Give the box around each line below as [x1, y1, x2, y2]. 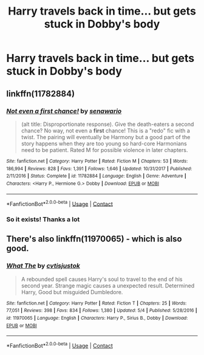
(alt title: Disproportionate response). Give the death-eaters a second [21, 120, 194, 128]
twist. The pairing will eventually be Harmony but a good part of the [21, 133, 191, 140]
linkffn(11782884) [6, 88, 75, 98]
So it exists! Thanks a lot [6, 215, 80, 224]
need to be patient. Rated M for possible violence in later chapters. [21, 146, 188, 153]
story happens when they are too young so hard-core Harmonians [21, 140, 187, 147]
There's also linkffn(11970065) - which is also [6, 234, 182, 244]
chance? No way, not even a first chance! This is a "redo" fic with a [21, 126, 190, 134]
